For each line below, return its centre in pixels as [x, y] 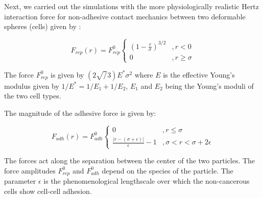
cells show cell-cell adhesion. [48, 191]
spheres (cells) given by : [43, 26]
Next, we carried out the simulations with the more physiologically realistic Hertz [132, 6]
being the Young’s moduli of [209, 85]
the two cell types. [33, 96]
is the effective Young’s [199, 74]
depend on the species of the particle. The [168, 170]
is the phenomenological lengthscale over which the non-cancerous [147, 181]
